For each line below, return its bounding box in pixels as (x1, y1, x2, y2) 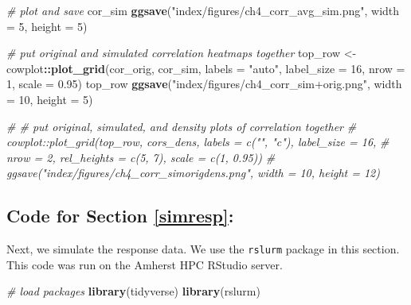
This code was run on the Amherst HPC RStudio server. (6, 256, 283, 272)
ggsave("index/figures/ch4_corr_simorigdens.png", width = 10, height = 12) (6, 164, 380, 181)
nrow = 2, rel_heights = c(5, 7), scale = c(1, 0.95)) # (6, 149, 276, 165)
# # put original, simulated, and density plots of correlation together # (6, 118, 357, 134)
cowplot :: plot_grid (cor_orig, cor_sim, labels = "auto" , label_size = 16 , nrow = (6, 60, 405, 76)
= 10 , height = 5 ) (6, 91, 93, 107)
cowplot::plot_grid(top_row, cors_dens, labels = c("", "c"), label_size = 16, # (6, 133, 389, 150)
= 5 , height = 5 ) (6, 17, 88, 34)
